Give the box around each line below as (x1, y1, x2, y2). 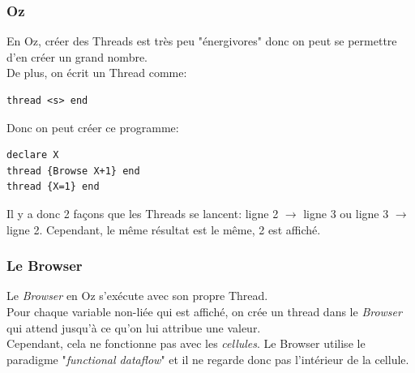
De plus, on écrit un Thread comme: (6, 64, 187, 81)
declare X (6, 149, 59, 161)
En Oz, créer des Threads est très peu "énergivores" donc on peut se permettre (6, 32, 397, 49)
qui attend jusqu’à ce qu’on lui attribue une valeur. (6, 319, 261, 336)
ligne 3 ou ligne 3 (303, 204, 389, 221)
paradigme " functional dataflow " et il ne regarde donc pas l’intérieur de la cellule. (6, 350, 409, 367)
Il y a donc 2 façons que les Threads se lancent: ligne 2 (6, 204, 279, 221)
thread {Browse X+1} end (6, 165, 140, 177)
